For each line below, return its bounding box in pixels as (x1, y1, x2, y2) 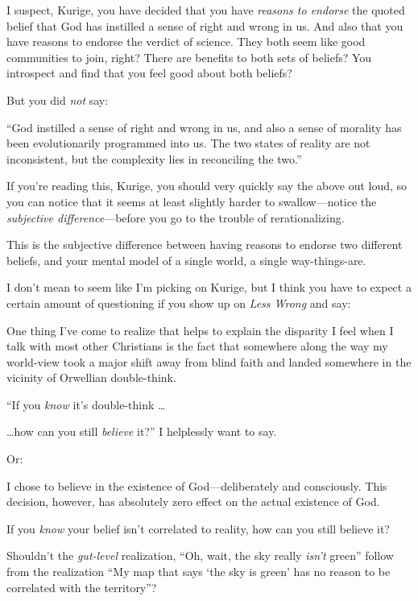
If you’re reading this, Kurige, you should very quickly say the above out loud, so (6, 177, 408, 194)
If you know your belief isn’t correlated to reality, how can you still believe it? (6, 520, 390, 537)
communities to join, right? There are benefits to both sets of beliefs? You (6, 48, 372, 65)
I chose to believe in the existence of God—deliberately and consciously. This (6, 477, 387, 494)
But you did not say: (6, 91, 109, 108)
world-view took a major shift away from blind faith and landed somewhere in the (6, 353, 412, 370)
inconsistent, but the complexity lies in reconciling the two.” (6, 150, 302, 167)
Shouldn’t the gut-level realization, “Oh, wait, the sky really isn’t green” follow (6, 547, 394, 564)
